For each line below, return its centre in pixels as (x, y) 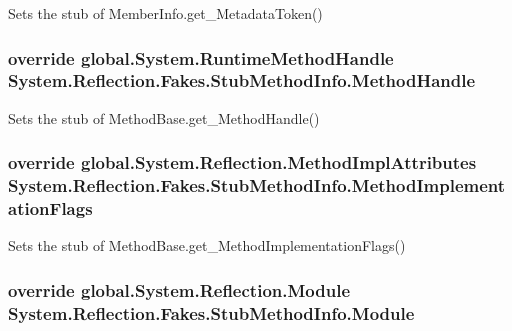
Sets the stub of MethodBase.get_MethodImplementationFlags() (207, 245)
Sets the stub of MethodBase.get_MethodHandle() (164, 117)
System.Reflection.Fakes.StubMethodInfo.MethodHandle (242, 80)
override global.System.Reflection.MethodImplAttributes (242, 162)
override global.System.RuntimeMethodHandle (201, 57)
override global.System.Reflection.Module (179, 289)
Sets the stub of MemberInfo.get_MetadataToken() (165, 13)
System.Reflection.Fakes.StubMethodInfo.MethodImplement (257, 185)
